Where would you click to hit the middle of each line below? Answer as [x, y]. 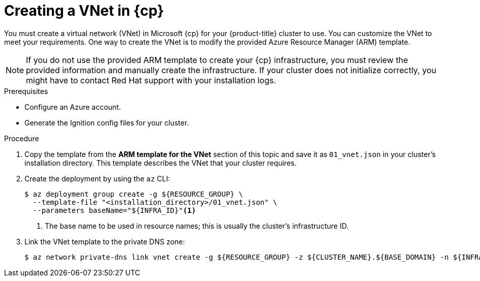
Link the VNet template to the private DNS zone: [105, 241]
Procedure [22, 138]
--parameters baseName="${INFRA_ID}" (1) [114, 210]
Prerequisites [26, 91]
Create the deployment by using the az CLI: [97, 178]
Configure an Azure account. [73, 107]
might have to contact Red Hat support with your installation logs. [151, 80]
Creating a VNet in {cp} [84, 11]
